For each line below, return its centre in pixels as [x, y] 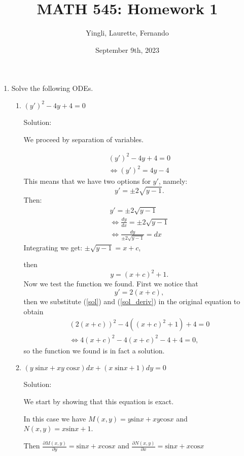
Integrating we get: [53, 247]
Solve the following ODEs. [52, 88]
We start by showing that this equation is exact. [99, 401]
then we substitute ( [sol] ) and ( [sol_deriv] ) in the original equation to [132, 301]
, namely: [173, 181]
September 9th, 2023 [127, 50]
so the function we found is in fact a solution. [94, 350]
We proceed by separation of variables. [83, 139]
